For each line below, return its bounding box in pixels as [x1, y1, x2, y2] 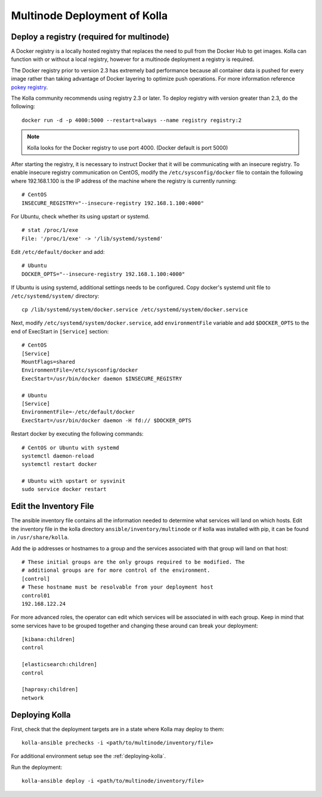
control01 [21, 592, 50, 599]
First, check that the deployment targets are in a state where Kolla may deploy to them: [11, 725, 225, 732]
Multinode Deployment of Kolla [11, 9, 168, 22]
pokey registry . [11, 84, 48, 91]
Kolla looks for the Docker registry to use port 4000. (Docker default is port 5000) [27, 144, 228, 151]
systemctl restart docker [21, 461, 98, 468]
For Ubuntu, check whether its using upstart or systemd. [11, 213, 150, 220]
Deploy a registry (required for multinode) [11, 32, 170, 42]
